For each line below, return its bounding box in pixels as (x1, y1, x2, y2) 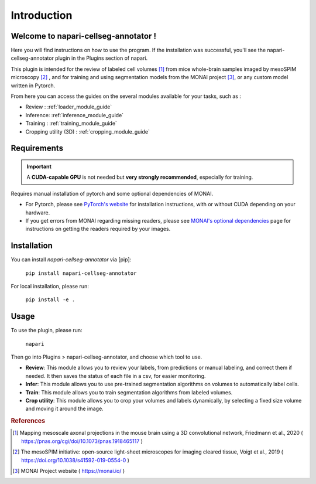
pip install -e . (25, 296, 75, 303)
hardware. (25, 209, 50, 216)
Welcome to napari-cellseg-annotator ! (11, 31, 157, 41)
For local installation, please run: (11, 283, 89, 290)
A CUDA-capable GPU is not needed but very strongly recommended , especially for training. (26, 173, 253, 181)
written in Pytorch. (11, 82, 56, 89)
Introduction (11, 9, 73, 22)
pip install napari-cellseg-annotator (25, 270, 137, 277)
